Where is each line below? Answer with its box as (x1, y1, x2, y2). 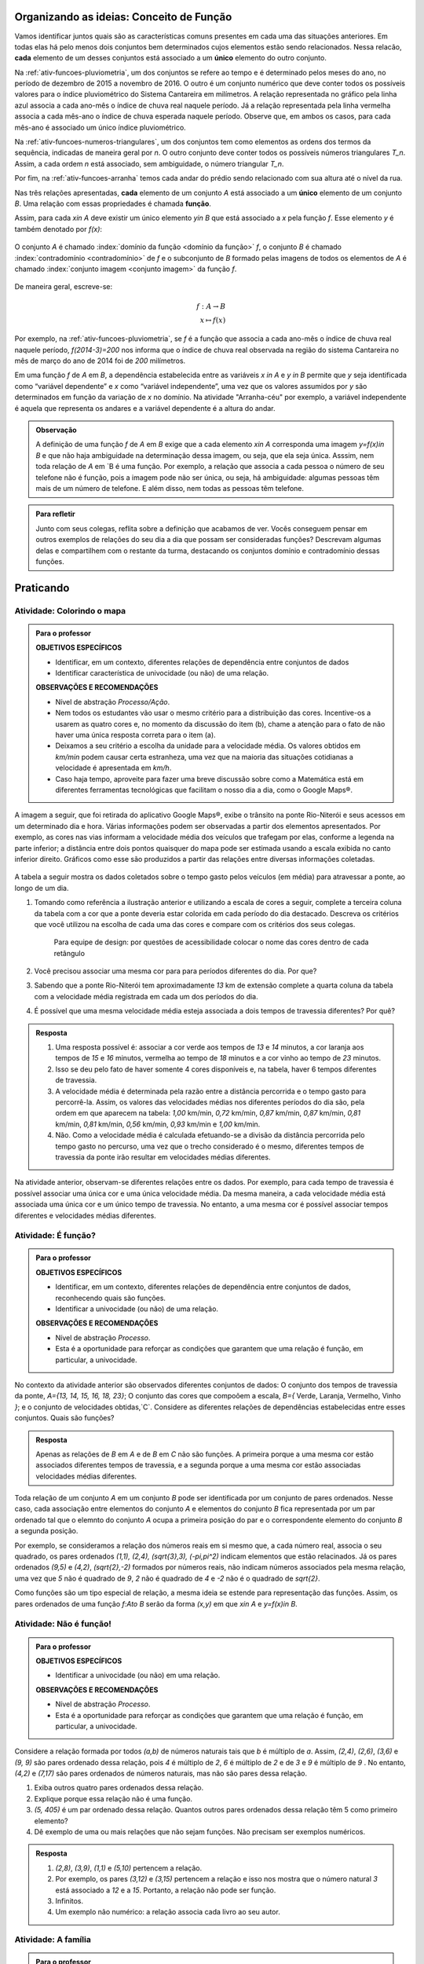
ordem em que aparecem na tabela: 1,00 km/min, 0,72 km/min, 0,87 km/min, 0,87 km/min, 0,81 (55, 1108, 361, 1118)
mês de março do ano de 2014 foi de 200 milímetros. (14, 356, 186, 365)
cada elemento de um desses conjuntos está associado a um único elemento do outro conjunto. (14, 53, 327, 63)
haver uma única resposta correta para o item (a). (55, 731, 216, 740)
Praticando (14, 581, 70, 595)
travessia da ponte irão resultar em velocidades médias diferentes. (55, 1152, 271, 1162)
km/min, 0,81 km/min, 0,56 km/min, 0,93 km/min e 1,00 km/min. (55, 1119, 261, 1129)
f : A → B (196, 302, 226, 310)
